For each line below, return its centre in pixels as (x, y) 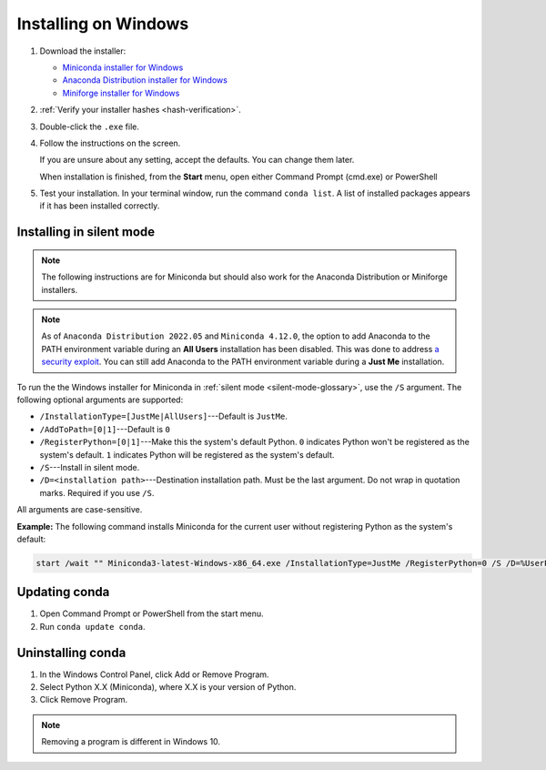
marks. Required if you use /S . (97, 492)
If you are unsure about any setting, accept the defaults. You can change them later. (197, 160)
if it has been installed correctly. (100, 206)
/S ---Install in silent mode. (90, 467)
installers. (60, 289)
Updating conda (63, 592)
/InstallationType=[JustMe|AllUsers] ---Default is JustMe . (164, 416)
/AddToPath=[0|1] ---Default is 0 (105, 429)
